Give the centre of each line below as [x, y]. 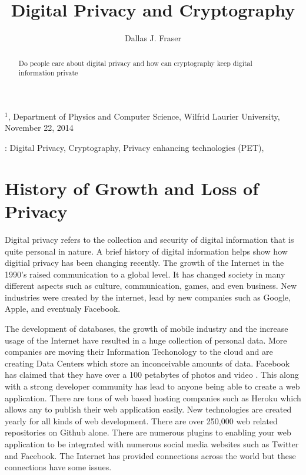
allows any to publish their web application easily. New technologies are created [148, 409]
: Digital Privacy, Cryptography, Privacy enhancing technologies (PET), [134, 148]
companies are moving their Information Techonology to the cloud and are [139, 352]
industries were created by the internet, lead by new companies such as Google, [148, 297]
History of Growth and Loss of [132, 188]
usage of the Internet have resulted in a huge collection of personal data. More [146, 340]
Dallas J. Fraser [153, 38]
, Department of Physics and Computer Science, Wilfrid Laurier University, [144, 116]
